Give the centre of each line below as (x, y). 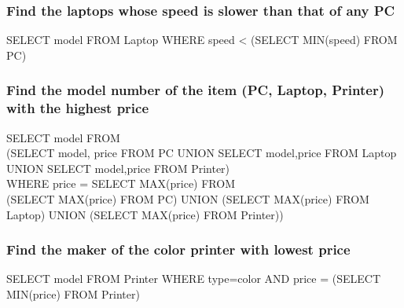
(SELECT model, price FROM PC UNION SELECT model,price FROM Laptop (202, 153)
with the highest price (78, 108)
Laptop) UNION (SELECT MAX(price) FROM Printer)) (145, 214)
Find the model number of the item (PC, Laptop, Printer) (195, 90)
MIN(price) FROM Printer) (73, 293)
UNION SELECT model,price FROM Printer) (118, 168)
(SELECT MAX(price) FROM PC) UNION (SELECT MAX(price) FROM (188, 198)
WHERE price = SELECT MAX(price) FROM (121, 183)
